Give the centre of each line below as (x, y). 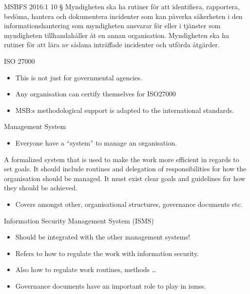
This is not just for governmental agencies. (79, 77)
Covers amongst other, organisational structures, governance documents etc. (129, 204)
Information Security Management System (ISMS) (79, 220)
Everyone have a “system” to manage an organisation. (96, 142)
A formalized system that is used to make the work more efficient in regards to (122, 159)
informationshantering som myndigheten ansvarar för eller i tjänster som (112, 26)
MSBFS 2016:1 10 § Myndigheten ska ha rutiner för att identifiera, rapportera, (122, 6)
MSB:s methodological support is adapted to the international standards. (125, 110)
